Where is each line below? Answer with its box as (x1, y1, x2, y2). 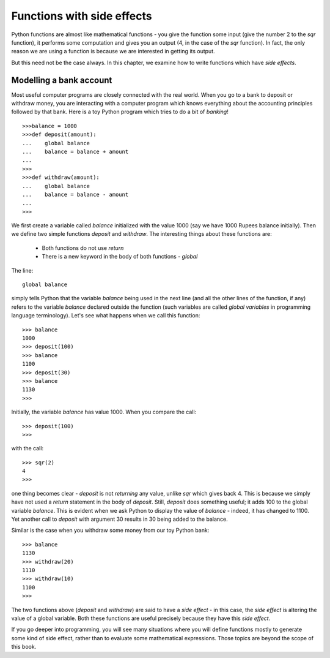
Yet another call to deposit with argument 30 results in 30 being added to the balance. (11, 515, 229, 523)
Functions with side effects (11, 9, 152, 23)
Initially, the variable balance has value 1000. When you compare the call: (11, 408, 197, 416)
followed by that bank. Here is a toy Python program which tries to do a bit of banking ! (11, 108, 229, 116)
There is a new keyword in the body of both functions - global (42, 253, 198, 260)
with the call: (11, 445, 44, 452)
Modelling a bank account (11, 75, 112, 85)
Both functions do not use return (42, 244, 124, 251)
